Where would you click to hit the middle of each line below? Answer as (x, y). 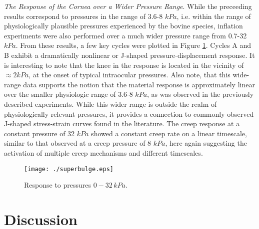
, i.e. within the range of (214, 16)
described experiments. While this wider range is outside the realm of (110, 104)
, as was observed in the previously (200, 94)
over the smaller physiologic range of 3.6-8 (68, 94)
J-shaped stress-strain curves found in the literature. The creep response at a (122, 123)
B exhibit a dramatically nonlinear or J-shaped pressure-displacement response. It (129, 55)
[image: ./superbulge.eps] (69, 169)
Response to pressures (58, 185)
